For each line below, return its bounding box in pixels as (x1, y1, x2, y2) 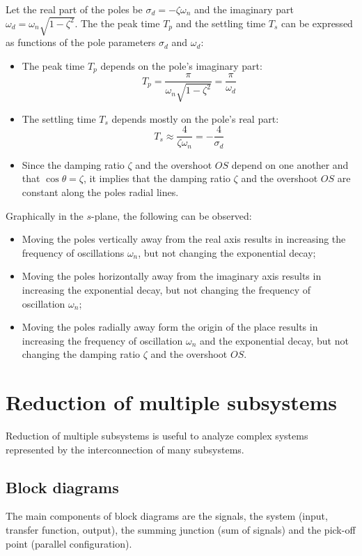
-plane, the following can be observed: (91, 208, 252, 223)
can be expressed (281, 15, 353, 30)
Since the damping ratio (22, 157, 125, 172)
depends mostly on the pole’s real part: (111, 111, 279, 126)
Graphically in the (6, 208, 84, 223)
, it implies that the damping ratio (84, 171, 230, 186)
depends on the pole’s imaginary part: (100, 58, 262, 73)
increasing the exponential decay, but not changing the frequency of (22, 282, 311, 296)
